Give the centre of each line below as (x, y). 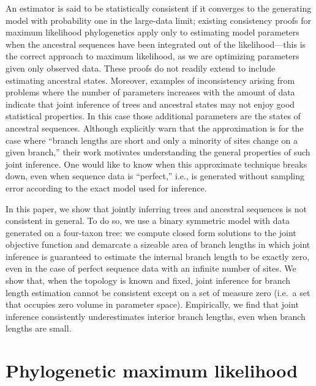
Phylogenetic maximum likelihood (152, 370)
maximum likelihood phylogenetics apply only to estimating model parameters (152, 32)
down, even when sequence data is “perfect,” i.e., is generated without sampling (155, 176)
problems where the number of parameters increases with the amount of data (150, 92)
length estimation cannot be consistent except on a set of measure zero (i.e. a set (158, 292)
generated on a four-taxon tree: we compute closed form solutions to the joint (151, 232)
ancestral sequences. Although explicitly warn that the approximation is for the (155, 128)
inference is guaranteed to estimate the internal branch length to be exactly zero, (158, 256)
